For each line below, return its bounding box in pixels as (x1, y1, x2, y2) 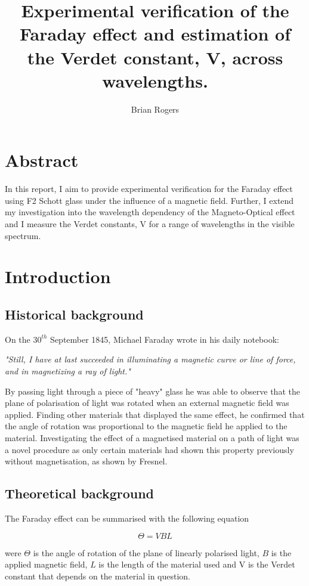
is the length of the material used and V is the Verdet (98, 558, 295, 571)
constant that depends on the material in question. (5, 569, 191, 582)
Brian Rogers (131, 103, 180, 115)
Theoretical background (5, 484, 154, 503)
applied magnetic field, (5, 558, 88, 571)
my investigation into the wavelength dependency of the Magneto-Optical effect (5, 206, 295, 218)
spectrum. (5, 229, 41, 241)
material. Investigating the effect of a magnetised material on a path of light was (5, 431, 299, 444)
